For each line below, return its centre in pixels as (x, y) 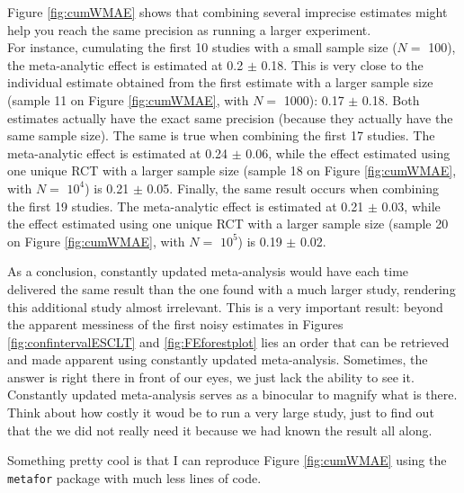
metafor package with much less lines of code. (134, 477)
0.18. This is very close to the (342, 64)
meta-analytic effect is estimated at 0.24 (118, 152)
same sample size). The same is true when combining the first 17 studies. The (221, 135)
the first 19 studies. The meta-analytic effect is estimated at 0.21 (186, 206)
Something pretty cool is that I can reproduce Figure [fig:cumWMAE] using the (227, 460)
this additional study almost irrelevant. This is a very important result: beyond (225, 306)
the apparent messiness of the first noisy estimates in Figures (175, 324)
